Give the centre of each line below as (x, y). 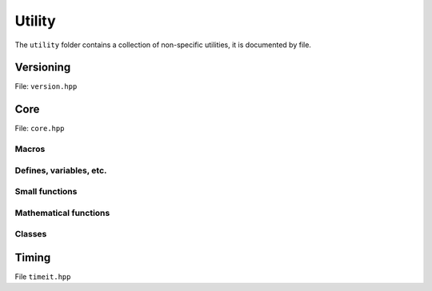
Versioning (43, 68)
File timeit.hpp (43, 277)
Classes (31, 234)
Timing (33, 257)
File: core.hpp (40, 129)
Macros (30, 149)
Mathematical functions (62, 213)
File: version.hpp (46, 86)
